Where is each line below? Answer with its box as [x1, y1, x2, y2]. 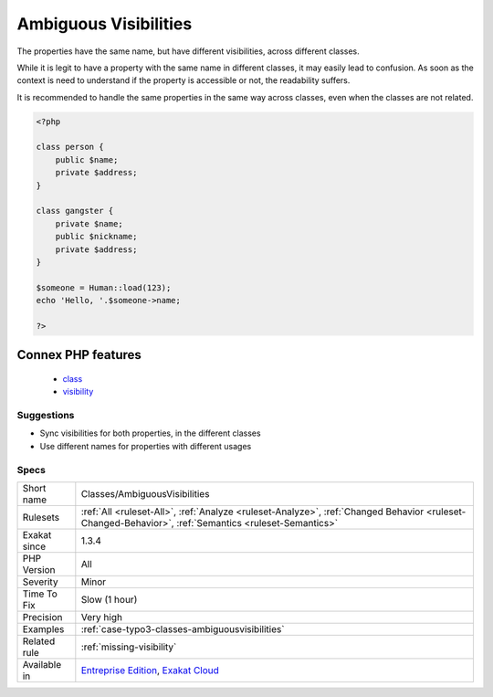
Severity [22, 576, 58, 588]
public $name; [55, 154, 119, 164]
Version [22, 564, 56, 576]
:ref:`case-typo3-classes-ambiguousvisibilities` [80, 623, 285, 636]
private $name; [55, 218, 123, 228]
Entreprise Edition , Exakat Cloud [80, 664, 219, 677]
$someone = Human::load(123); [36, 282, 172, 292]
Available [22, 659, 62, 671]
